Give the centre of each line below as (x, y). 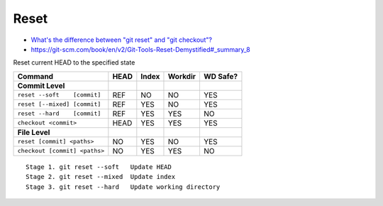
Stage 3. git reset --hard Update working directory (123, 187)
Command (35, 76)
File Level (34, 132)
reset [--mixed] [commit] (59, 104)
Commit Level (41, 85)
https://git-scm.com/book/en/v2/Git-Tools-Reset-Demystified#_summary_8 (141, 49)
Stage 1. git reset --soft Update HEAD (99, 167)
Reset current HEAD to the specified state (74, 63)
